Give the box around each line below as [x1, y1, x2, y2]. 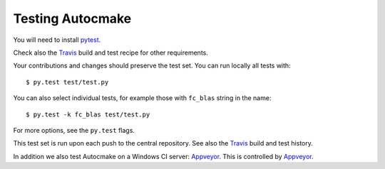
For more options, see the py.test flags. [13, 126, 135, 134]
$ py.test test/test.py [26, 78, 109, 86]
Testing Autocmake [13, 11, 132, 26]
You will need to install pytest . [13, 36, 101, 44]
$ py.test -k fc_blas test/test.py [26, 110, 150, 119]
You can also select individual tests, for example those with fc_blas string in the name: [13, 94, 272, 102]
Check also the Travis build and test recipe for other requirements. [13, 48, 208, 57]
